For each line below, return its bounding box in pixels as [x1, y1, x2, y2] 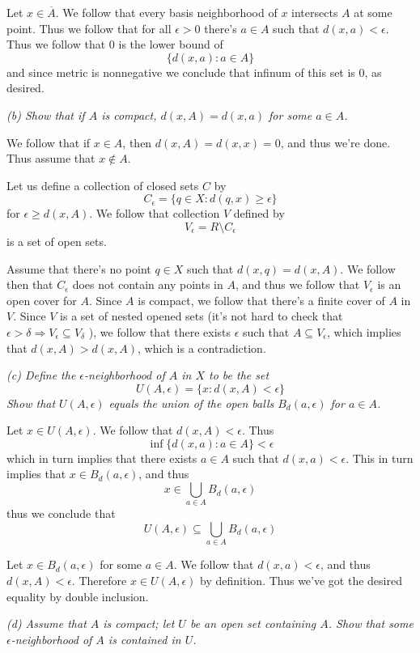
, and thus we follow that [235, 276, 360, 293]
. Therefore [71, 571, 127, 588]
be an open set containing [189, 615, 316, 632]
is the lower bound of [118, 36, 223, 53]
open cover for [6, 291, 77, 308]
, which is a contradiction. [138, 339, 266, 356]
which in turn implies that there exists [6, 449, 197, 466]
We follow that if [6, 134, 91, 151]
